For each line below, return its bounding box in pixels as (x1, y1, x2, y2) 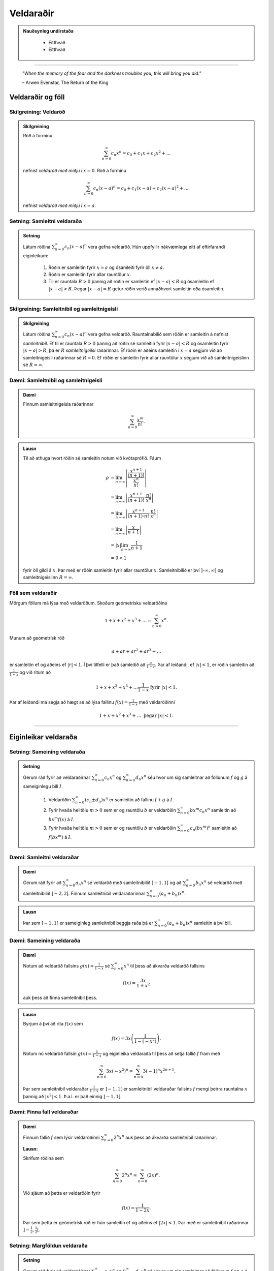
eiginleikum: (23, 253, 49, 259)
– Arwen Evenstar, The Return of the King (22, 79, 109, 86)
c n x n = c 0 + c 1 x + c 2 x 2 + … (111, 149, 171, 157)
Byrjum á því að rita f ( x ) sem (23, 1021, 83, 1027)
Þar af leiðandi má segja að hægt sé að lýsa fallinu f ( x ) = (9, 699, 128, 705)
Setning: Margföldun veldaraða (9, 1242, 88, 1249)
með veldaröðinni (139, 699, 175, 705)
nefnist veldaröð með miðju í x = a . (23, 202, 96, 208)
